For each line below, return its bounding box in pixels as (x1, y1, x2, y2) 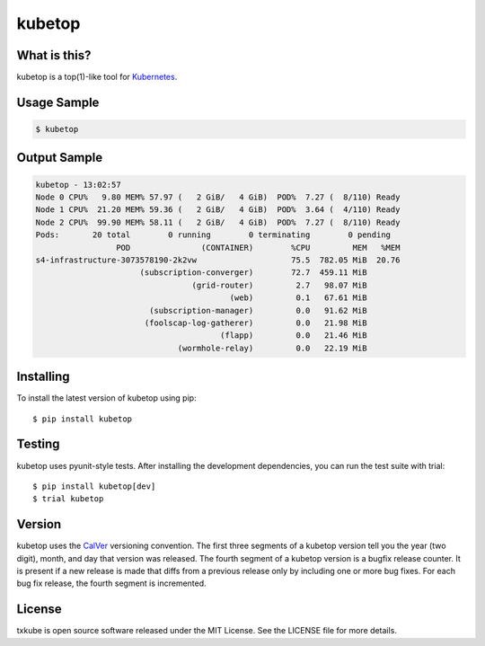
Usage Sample (16, 94, 100, 110)
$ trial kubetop (32, 494, 104, 504)
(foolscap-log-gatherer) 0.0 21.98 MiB (144, 317, 367, 328)
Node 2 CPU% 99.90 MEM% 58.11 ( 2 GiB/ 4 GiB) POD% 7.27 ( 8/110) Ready (35, 217, 401, 227)
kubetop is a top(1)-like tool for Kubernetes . (16, 72, 178, 83)
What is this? (16, 48, 92, 63)
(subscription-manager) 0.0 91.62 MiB (148, 305, 367, 315)
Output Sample (16, 150, 103, 165)
